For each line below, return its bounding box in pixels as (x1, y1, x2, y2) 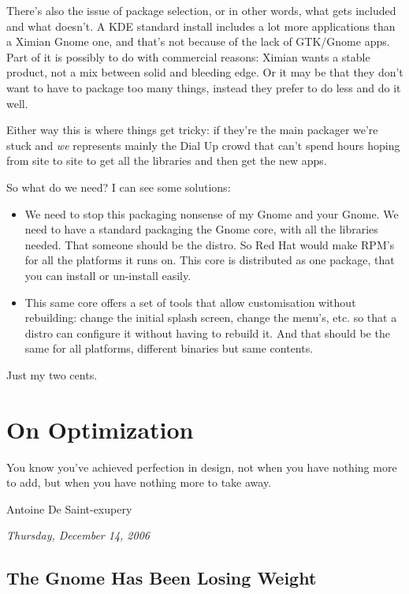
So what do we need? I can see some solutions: (6, 178, 231, 195)
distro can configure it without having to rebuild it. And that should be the (24, 324, 390, 341)
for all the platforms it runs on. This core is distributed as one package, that (24, 252, 395, 268)
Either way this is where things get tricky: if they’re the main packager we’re (6, 121, 378, 138)
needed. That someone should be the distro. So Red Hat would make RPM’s (24, 236, 395, 252)
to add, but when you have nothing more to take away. (6, 474, 272, 491)
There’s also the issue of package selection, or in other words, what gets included (6, 2, 396, 18)
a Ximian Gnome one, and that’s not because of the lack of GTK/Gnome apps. (6, 33, 390, 50)
